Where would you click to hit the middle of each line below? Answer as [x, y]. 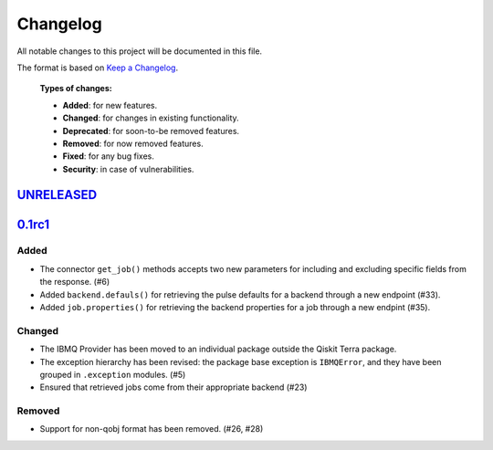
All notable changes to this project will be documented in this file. [140, 51]
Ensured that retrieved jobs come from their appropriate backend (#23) [173, 387]
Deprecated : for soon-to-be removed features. [151, 131]
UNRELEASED [57, 195]
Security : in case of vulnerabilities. [128, 169]
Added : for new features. [110, 105]
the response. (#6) [75, 282]
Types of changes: [76, 89]
